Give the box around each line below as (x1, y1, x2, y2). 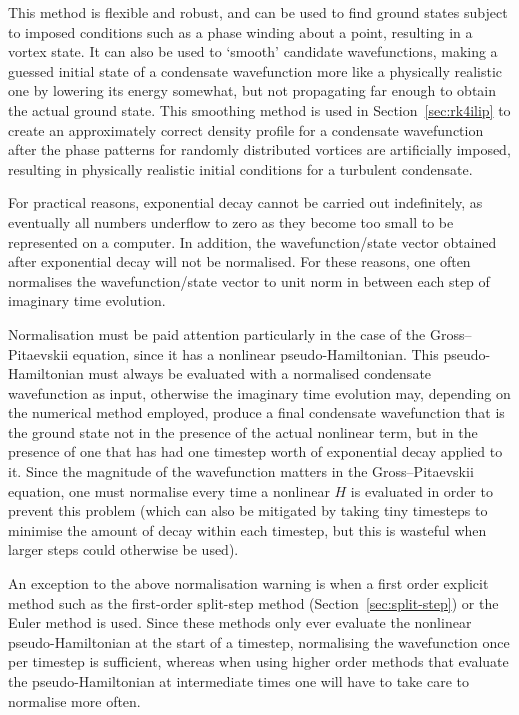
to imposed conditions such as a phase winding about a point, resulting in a (8, 21, 473, 42)
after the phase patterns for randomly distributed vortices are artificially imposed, (8, 139, 511, 160)
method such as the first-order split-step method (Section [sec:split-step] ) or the (8, 592, 499, 613)
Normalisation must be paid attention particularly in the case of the (8, 323, 426, 344)
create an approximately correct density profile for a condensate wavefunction (8, 119, 484, 140)
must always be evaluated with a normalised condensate (88, 363, 432, 384)
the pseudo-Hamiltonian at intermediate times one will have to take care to (8, 671, 470, 691)
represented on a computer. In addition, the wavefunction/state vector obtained (8, 231, 497, 252)
